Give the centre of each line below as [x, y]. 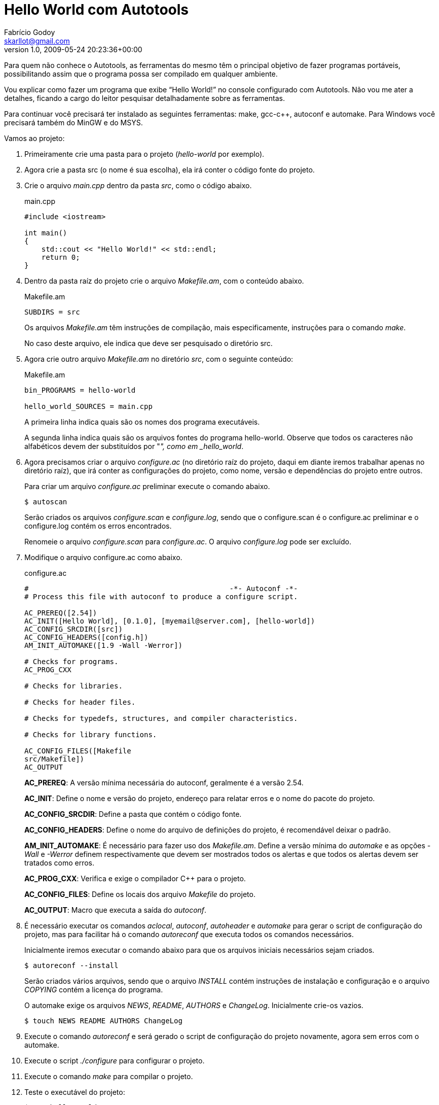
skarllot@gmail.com [37, 41]
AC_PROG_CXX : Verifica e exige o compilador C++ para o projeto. [135, 878]
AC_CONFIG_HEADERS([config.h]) [86, 637]
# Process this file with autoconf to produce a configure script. [161, 596]
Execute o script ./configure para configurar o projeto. [115, 1060]
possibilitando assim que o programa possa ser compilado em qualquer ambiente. [141, 74]
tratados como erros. [60, 862]
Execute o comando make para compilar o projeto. [109, 1076]
